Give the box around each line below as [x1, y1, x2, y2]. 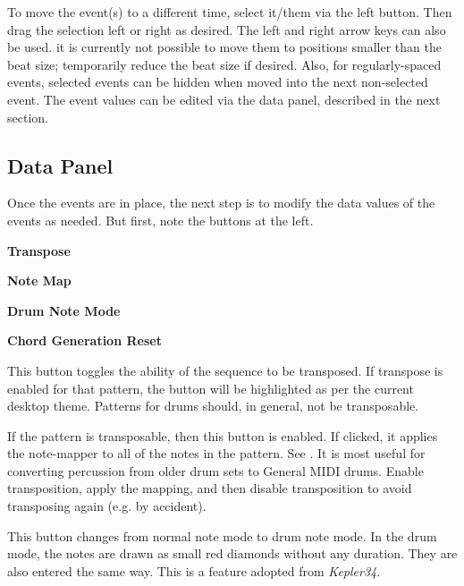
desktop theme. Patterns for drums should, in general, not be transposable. [7, 396, 419, 415]
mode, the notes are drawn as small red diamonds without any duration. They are [7, 544, 458, 563]
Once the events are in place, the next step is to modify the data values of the [7, 193, 435, 212]
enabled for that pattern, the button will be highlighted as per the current [7, 378, 414, 397]
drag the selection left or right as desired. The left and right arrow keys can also [7, 20, 446, 38]
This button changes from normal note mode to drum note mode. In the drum [7, 526, 437, 545]
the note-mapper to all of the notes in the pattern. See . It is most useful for [7, 444, 426, 463]
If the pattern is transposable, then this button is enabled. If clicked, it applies [7, 426, 438, 445]
